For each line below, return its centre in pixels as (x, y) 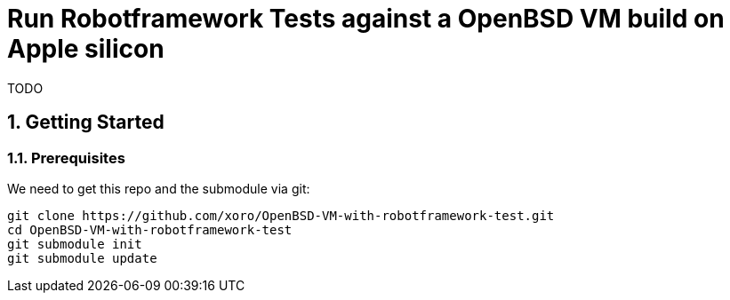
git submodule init (75, 244)
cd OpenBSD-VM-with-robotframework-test (150, 229)
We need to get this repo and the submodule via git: (159, 188)
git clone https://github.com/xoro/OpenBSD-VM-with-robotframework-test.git (281, 215)
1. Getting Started (86, 122)
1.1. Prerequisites (66, 158)
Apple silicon (86, 49)
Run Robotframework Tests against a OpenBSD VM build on (366, 19)
